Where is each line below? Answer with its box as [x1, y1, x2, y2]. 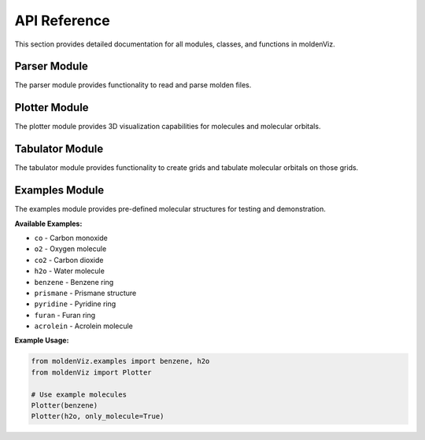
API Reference [14, 12, 110, 29]
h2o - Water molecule [34, 266, 105, 275]
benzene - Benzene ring [34, 277, 114, 287]
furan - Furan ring [34, 310, 96, 320]
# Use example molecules [31, 390, 128, 399]
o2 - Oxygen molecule [34, 244, 107, 253]
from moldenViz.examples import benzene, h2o [31, 357, 210, 366]
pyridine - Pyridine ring [34, 299, 116, 309]
